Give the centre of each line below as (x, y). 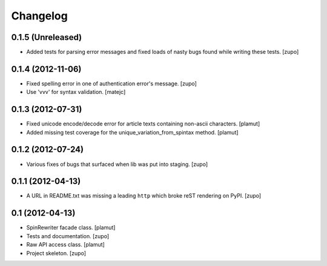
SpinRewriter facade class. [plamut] (71, 228)
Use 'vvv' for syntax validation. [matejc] (76, 92)
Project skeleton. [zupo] (56, 253)
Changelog (39, 16)
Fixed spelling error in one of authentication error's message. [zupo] (111, 83)
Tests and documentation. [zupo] (68, 236)
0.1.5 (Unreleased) (46, 37)
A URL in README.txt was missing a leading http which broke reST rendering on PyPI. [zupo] (144, 196)
